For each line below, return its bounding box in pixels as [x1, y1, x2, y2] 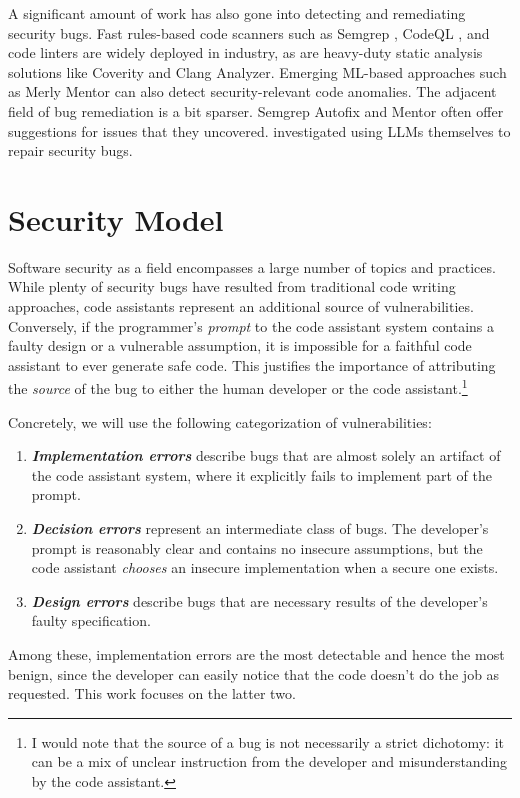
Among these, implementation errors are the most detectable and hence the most [8, 644, 505, 665]
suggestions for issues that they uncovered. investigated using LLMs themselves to [8, 120, 511, 141]
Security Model [8, 198, 224, 239]
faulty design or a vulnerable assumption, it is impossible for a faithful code [8, 335, 472, 356]
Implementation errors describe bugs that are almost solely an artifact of [31, 445, 501, 466]
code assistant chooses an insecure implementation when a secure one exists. [31, 557, 499, 578]
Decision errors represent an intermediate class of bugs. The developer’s [31, 518, 489, 539]
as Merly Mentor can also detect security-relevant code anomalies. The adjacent [8, 81, 497, 102]
